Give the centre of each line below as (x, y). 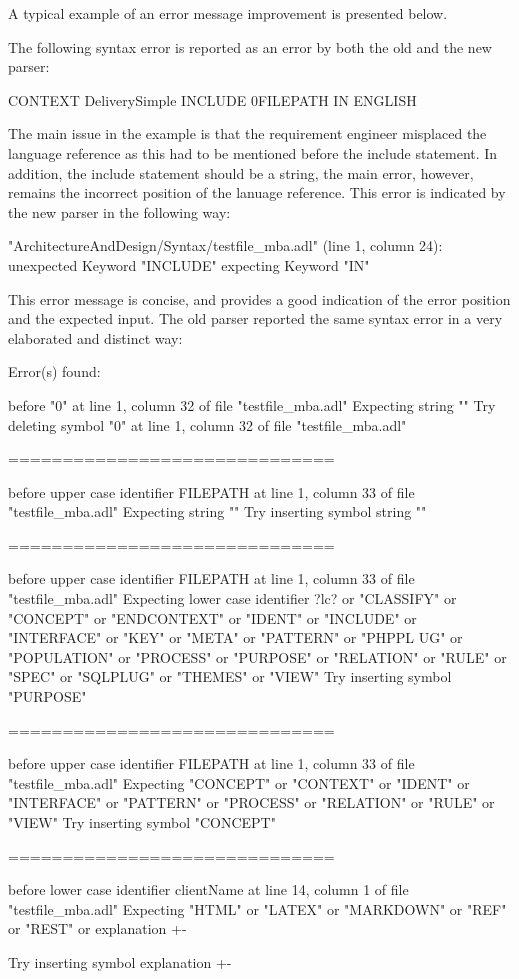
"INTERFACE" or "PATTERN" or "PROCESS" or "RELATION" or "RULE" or (251, 802)
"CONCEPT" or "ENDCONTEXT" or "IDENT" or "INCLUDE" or (212, 617)
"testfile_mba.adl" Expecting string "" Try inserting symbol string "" (217, 511)
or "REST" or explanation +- (97, 928)
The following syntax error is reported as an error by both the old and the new (250, 46)
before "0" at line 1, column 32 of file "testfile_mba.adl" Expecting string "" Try (252, 404)
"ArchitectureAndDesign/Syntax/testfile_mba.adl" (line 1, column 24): (225, 245)
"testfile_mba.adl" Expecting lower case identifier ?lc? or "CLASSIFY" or (232, 598)
